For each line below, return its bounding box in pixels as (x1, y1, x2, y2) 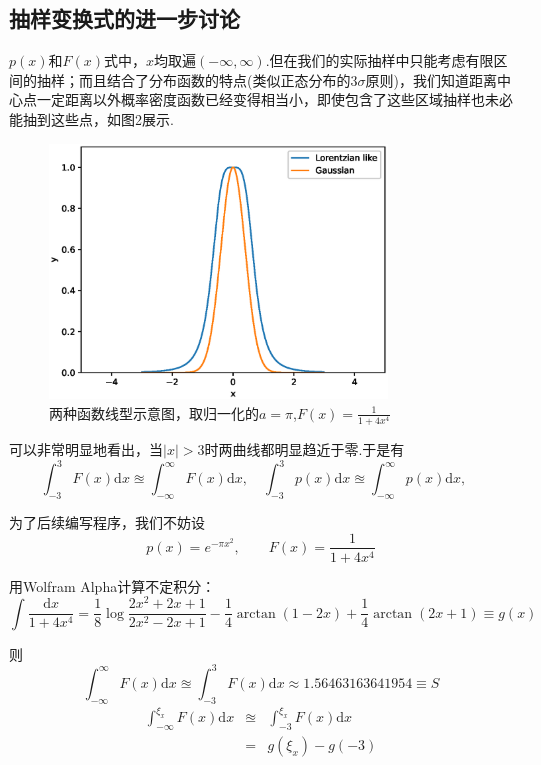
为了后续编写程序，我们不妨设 (9, 511, 205, 532)
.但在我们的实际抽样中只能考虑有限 (265, 50, 494, 71)
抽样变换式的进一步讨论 (9, 3, 240, 34)
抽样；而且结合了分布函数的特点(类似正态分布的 (36, 69, 351, 90)
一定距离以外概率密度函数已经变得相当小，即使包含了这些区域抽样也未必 (36, 89, 513, 110)
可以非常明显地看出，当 (9, 439, 163, 460)
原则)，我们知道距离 (365, 69, 497, 90)
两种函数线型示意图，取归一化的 (49, 402, 259, 423)
